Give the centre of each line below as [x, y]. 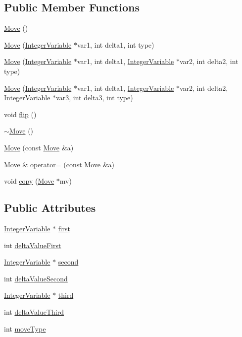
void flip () [20, 114]
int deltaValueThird [34, 311]
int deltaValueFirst [33, 245]
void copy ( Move [29, 181]
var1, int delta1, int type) [116, 44]
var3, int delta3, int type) [95, 98]
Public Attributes [50, 208]
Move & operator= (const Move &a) [59, 164]
